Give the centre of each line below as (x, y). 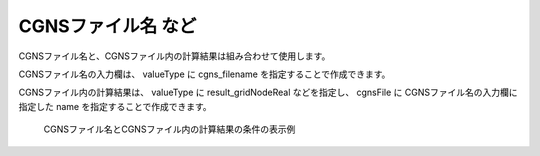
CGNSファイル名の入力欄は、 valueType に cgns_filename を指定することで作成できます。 (204, 74)
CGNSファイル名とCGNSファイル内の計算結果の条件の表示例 (169, 129)
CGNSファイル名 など (107, 26)
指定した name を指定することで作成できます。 (115, 106)
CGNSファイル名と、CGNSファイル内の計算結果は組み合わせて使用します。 (174, 56)
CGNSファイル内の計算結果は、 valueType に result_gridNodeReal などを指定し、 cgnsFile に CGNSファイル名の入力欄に (268, 92)
